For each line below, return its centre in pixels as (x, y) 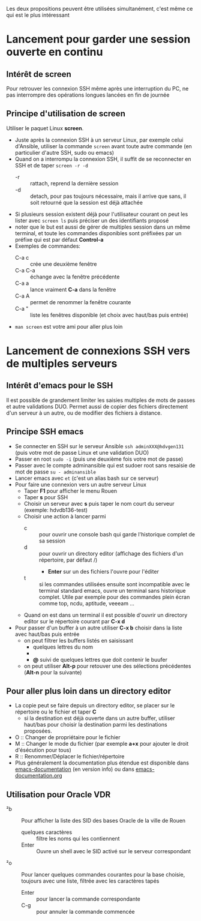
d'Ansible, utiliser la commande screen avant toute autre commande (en (103, 146)
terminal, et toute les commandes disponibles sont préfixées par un (98, 233)
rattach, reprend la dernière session (74, 183)
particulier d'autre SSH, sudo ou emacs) (64, 152)
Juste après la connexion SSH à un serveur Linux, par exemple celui (99, 140)
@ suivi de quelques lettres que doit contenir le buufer (100, 659)
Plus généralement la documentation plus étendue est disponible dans (102, 763)
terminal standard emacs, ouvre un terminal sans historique (112, 590)
